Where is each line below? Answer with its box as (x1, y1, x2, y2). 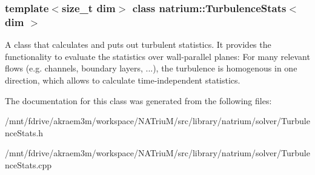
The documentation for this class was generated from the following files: (5, 94, 272, 107)
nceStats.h (5, 126, 44, 139)
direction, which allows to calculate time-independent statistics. (5, 73, 240, 86)
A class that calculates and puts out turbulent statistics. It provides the (5, 38, 271, 51)
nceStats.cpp (5, 158, 52, 171)
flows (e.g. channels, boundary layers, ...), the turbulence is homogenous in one (5, 62, 297, 74)
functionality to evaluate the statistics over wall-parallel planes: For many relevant (5, 50, 310, 62)
